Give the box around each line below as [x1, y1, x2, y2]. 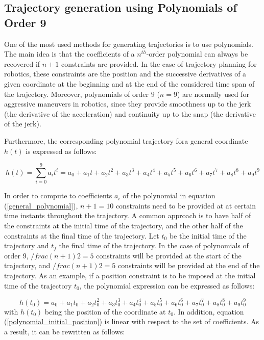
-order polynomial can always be [146, 48, 248, 59]
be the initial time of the [169, 230, 247, 241]
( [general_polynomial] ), [4, 200, 78, 211]
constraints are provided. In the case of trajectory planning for [61, 58, 257, 69]
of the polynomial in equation [123, 190, 215, 201]
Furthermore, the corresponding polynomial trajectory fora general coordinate [4, 135, 248, 146]
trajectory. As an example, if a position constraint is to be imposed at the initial [4, 270, 256, 280]
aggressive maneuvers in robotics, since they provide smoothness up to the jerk [4, 98, 251, 109]
